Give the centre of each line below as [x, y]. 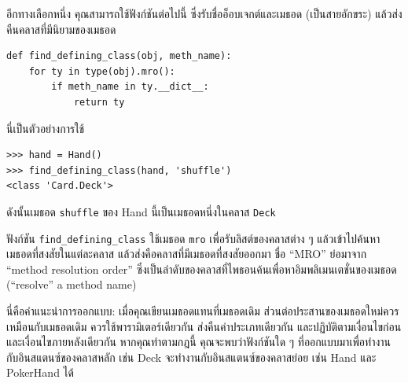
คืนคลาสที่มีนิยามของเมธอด [61, 29]
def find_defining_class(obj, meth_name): [119, 56]
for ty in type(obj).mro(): [102, 71]
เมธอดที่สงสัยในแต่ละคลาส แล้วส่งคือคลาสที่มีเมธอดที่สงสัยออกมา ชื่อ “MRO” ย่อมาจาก [187, 254]
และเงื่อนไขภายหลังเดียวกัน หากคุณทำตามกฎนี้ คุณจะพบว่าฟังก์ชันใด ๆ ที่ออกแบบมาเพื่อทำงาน [199, 342]
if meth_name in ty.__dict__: [130, 87]
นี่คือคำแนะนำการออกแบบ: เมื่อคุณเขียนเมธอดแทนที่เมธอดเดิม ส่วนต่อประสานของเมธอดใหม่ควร [203, 311]
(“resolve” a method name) [72, 284]
